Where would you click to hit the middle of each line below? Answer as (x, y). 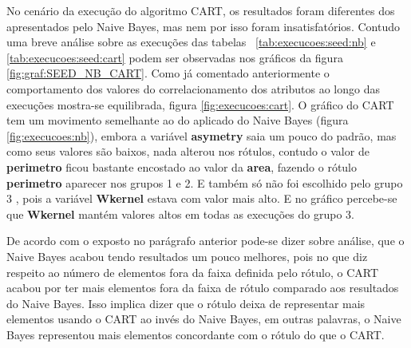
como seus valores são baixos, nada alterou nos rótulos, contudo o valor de (188, 151)
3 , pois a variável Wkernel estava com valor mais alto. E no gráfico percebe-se (202, 198)
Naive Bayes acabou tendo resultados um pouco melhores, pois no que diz (187, 256)
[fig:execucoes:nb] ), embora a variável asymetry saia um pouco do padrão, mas (202, 135)
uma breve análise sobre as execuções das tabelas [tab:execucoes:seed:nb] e (191, 42)
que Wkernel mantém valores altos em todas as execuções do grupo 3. (180, 214)
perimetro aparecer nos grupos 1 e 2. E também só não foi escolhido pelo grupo (205, 182)
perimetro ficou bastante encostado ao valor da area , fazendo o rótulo (182, 166)
